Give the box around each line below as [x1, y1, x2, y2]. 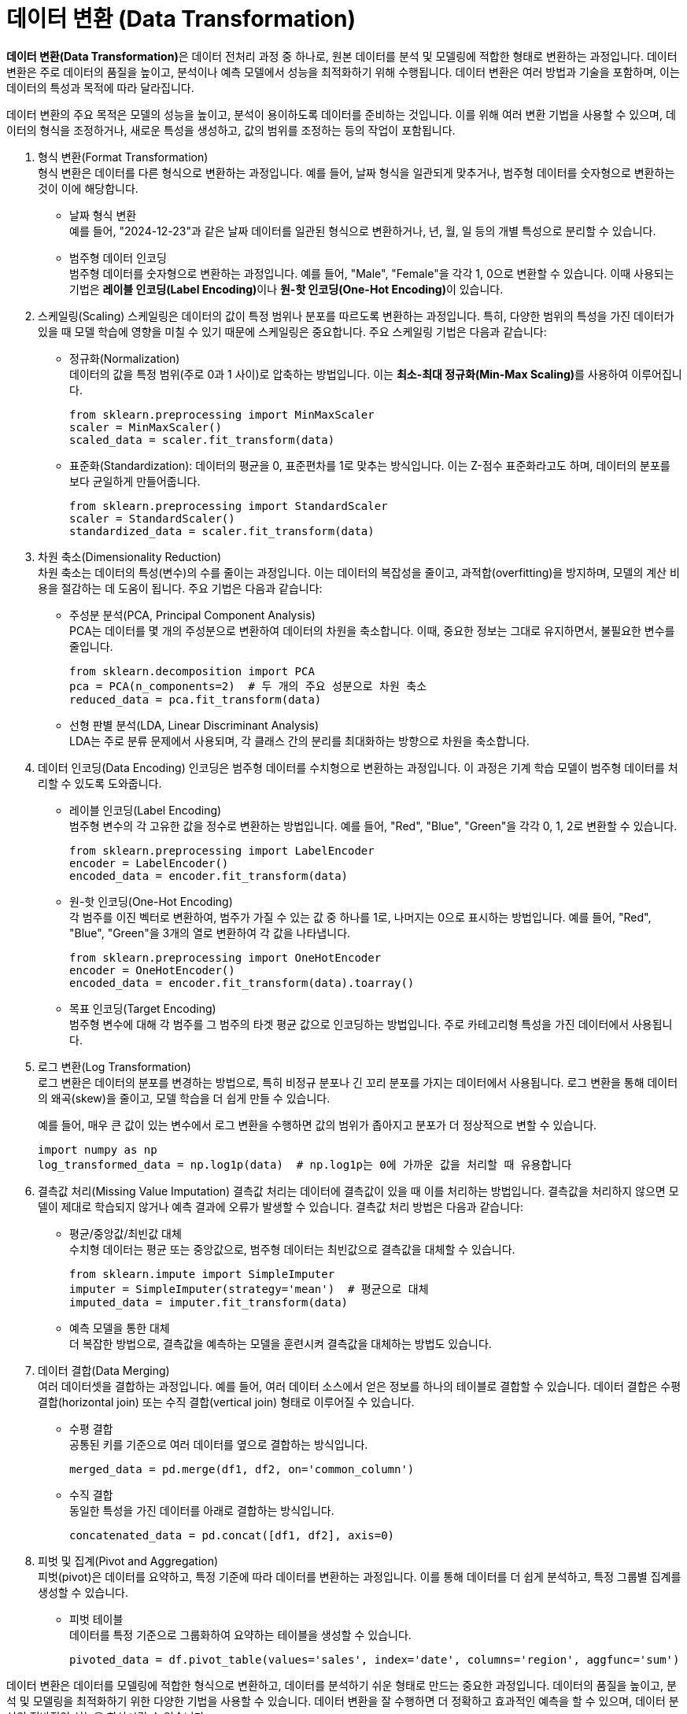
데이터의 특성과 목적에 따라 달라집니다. [6, 80, 194, 94]
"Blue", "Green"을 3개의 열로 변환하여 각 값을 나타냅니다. [69, 925, 351, 940]
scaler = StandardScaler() [69, 512, 235, 525]
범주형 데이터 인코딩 [69, 250, 167, 264]
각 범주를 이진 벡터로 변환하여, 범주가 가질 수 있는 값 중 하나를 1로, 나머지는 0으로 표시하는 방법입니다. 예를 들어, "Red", [69, 910, 652, 924]
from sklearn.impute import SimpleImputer [69, 1267, 335, 1280]
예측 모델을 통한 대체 [69, 1321, 170, 1335]
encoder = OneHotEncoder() [69, 963, 235, 977]
